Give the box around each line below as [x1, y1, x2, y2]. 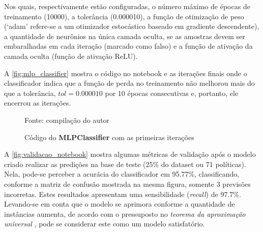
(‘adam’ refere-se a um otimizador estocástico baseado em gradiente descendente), [4, 21, 259, 31]
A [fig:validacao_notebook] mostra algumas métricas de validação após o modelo [4, 149, 256, 159]
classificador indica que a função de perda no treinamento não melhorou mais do [4, 78, 255, 88]
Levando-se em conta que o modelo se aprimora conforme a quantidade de [4, 198, 235, 209]
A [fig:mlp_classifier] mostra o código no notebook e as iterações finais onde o [4, 68, 247, 78]
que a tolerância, [4, 87, 56, 98]
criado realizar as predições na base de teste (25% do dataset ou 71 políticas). [4, 158, 246, 169]
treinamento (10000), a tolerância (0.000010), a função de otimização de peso [4, 11, 244, 21]
